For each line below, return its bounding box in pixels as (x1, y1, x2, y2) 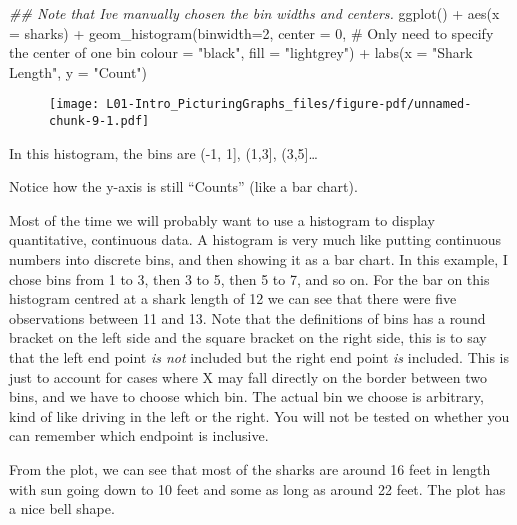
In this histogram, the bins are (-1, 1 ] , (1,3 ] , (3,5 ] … (9, 142, 318, 163)
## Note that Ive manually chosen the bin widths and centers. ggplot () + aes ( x (9, 3, 500, 23)
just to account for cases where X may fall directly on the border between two (9, 366, 487, 387)
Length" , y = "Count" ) (9, 61, 148, 82)
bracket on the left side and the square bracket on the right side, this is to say (9, 327, 487, 348)
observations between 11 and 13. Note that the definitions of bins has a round (9, 307, 486, 328)
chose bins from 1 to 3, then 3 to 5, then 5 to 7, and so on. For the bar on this (9, 268, 490, 289)
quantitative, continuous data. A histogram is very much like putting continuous (9, 229, 501, 250)
